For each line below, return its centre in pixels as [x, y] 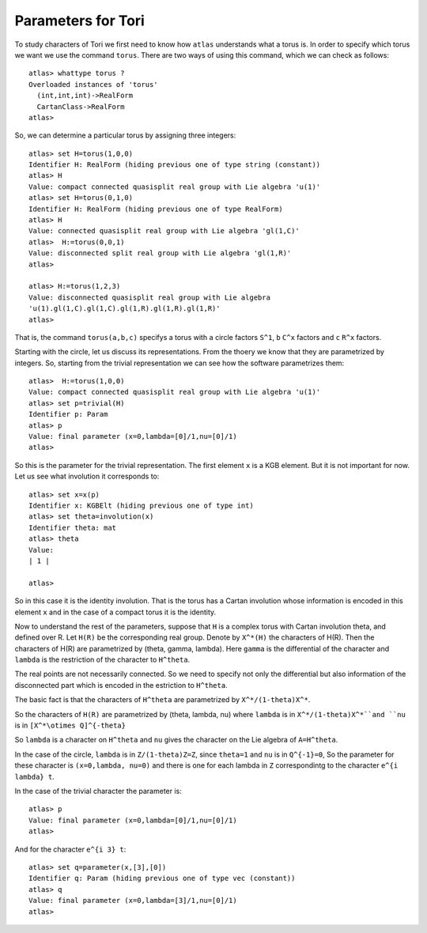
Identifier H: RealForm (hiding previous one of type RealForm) [156, 209]
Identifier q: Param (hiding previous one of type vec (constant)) [162, 878]
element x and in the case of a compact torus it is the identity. [115, 612]
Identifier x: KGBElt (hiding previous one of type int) [142, 506]
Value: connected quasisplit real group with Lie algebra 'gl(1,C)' [164, 231]
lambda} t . [34, 776]
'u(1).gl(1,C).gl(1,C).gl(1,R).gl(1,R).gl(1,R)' [125, 309]
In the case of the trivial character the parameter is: [98, 791]
